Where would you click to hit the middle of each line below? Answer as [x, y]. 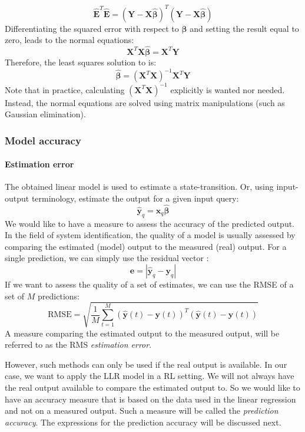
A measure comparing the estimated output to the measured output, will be [142, 333]
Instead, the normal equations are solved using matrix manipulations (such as [145, 102]
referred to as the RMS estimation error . [78, 344]
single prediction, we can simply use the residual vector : [107, 258]
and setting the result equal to [244, 28]
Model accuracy [43, 140]
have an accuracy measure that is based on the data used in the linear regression [150, 399]
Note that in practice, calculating [65, 89]
